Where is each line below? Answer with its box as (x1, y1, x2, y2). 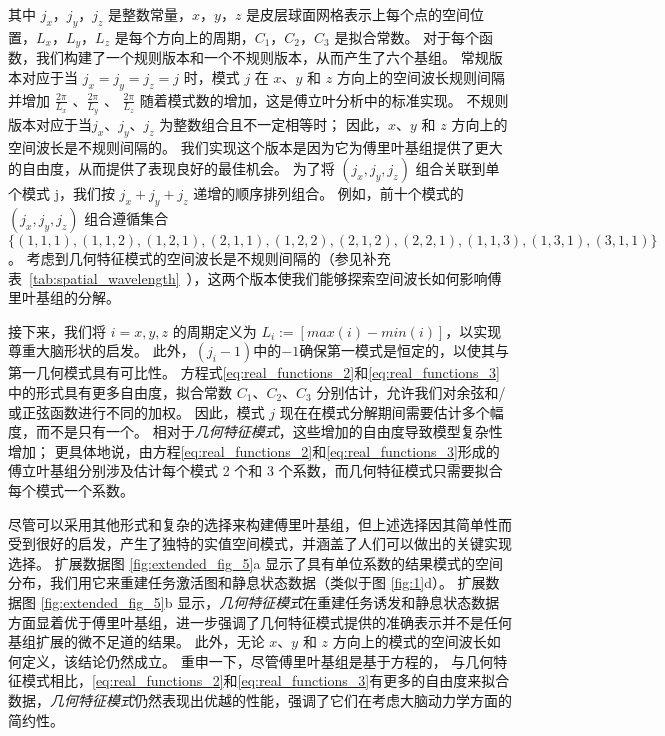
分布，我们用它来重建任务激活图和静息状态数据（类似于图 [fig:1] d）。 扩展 (8, 572, 486, 593)
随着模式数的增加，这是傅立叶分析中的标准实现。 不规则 (139, 89, 509, 110)
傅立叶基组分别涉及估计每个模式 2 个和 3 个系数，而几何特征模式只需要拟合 (8, 460, 503, 481)
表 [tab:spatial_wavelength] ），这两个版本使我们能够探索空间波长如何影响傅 (8, 267, 502, 288)
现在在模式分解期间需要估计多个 (279, 401, 490, 422)
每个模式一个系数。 (8, 480, 134, 500)
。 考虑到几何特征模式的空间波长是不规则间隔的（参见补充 (8, 248, 391, 269)
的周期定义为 (172, 320, 257, 341)
